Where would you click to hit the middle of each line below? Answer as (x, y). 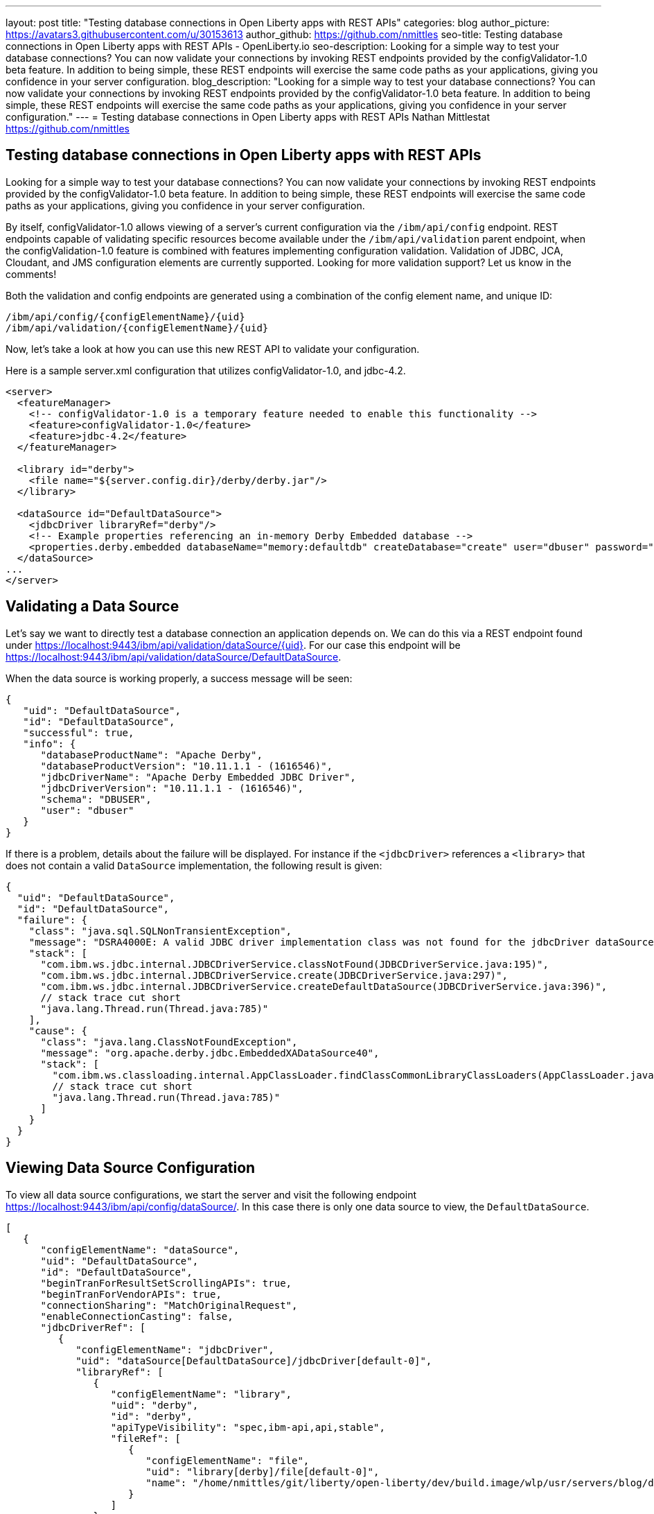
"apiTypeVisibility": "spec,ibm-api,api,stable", (248, 1427)
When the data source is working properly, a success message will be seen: (179, 678)
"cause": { (58, 1030)
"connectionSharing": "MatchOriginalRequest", (169, 1305)
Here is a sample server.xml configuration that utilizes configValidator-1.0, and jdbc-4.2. (206, 370)
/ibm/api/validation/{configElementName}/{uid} (137, 328)
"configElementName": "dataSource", (140, 1250)
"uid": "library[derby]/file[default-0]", (263, 1471)
